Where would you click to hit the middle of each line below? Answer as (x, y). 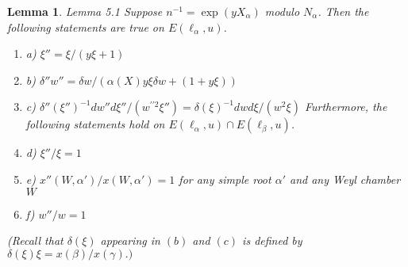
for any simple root (225, 179)
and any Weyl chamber (345, 179)
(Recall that (35, 240)
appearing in (130, 240)
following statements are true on (86, 27)
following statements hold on (95, 124)
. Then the (343, 11)
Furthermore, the (346, 107)
